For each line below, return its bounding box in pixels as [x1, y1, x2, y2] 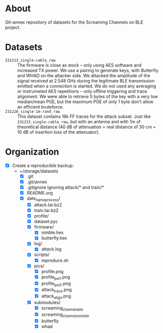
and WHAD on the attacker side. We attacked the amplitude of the [17, 72, 150, 79]
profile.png [41, 268, 64, 274]
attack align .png [41, 293, 71, 300]
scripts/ [34, 251, 50, 258]
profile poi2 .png [41, 280, 71, 287]
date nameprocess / [26, 195, 60, 202]
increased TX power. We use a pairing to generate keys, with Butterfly [17, 67, 159, 73]
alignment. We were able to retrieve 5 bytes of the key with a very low [17, 93, 158, 99]
